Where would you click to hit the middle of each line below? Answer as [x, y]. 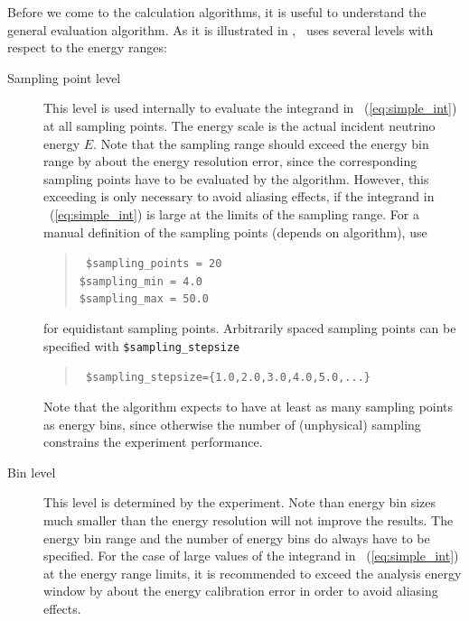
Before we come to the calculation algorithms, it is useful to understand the [217, 12]
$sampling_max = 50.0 [144, 299]
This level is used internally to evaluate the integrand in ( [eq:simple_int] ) [250, 108]
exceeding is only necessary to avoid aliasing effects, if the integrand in [239, 196]
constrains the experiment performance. [153, 442]
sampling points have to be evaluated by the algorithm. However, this [236, 178]
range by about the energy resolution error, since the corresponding [230, 161]
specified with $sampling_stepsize [142, 345]
